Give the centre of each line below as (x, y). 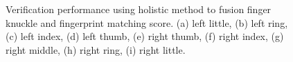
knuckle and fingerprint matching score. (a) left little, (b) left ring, (147, 22)
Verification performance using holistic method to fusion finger (139, 9)
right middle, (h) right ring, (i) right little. (96, 49)
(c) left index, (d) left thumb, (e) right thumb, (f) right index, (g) (145, 36)
